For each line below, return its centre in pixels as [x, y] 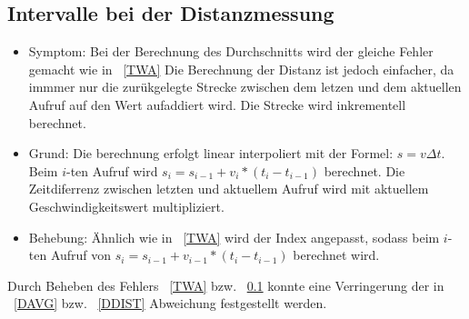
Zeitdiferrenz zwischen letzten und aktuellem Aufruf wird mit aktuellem [229, 189]
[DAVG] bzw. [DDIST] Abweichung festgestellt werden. [170, 303]
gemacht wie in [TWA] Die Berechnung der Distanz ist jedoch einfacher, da [241, 69]
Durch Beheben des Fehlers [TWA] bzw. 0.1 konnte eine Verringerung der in [226, 285]
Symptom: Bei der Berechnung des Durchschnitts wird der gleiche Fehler [231, 51]
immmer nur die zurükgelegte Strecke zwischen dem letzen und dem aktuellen [245, 87]
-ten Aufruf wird [112, 170]
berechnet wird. [336, 255]
